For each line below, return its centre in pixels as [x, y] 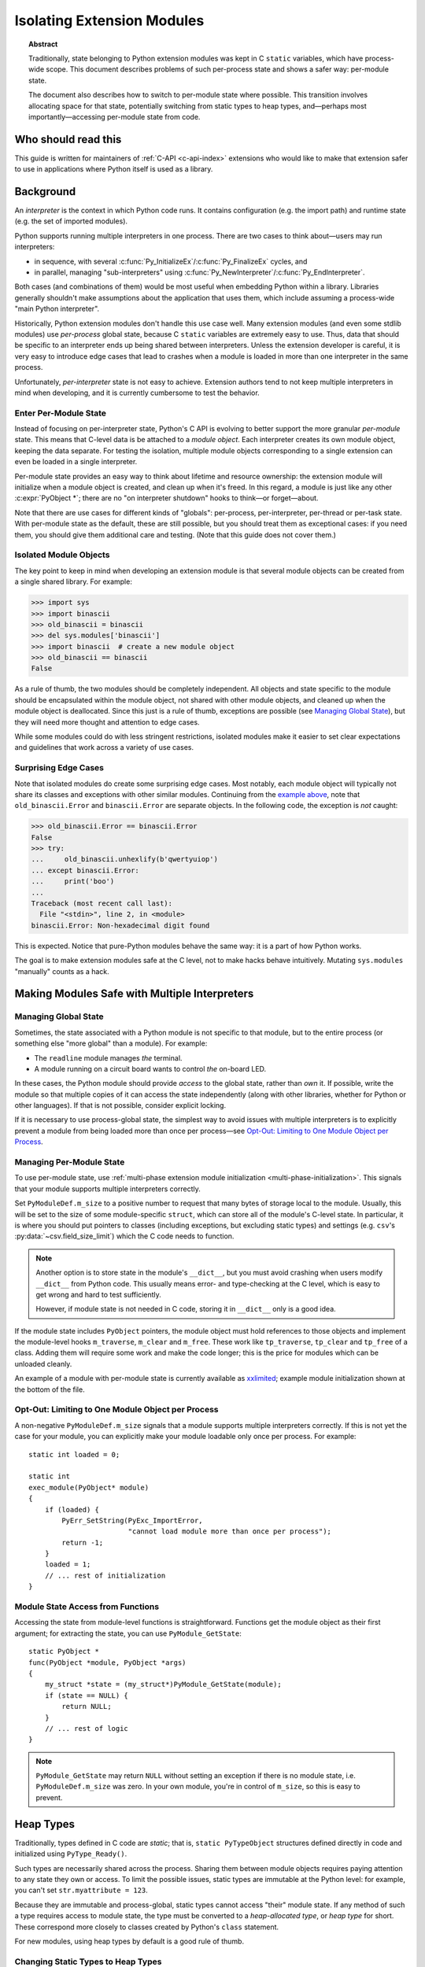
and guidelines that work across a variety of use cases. [104, 747]
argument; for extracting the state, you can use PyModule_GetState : [128, 1633]
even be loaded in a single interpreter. [76, 462]
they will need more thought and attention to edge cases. [107, 722]
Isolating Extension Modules [109, 20]
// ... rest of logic [87, 1728]
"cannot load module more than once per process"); [230, 1532]
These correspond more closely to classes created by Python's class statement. [147, 1927]
